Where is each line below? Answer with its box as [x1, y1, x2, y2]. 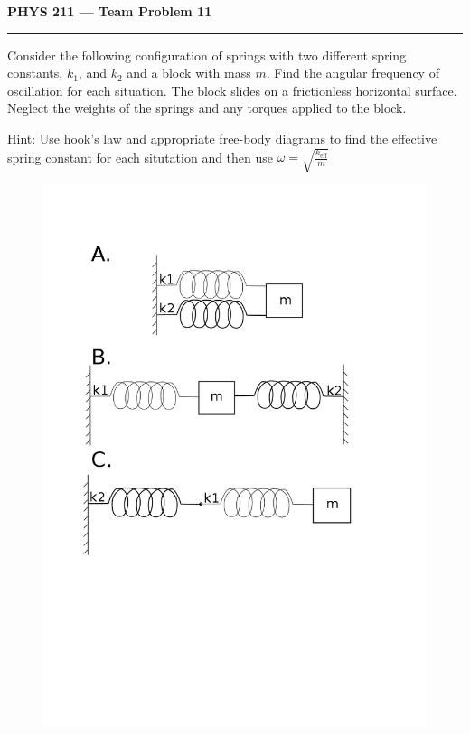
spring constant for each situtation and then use [7, 147, 274, 166]
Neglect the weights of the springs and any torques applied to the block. [7, 98, 407, 117]
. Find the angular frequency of [266, 63, 439, 82]
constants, [7, 63, 63, 82]
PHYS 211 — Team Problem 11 [7, 2, 212, 20]
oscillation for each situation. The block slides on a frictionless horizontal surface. [7, 80, 457, 99]
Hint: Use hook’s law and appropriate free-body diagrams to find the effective [7, 128, 437, 147]
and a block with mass [127, 63, 251, 82]
